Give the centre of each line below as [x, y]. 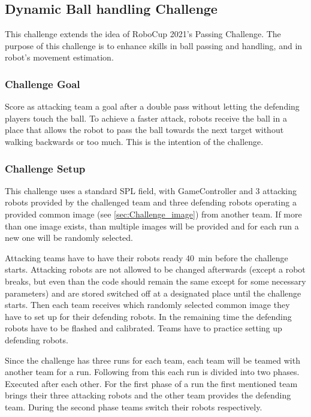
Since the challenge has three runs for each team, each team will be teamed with [153, 360]
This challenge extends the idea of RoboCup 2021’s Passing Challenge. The [143, 34]
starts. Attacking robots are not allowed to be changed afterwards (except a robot [155, 269]
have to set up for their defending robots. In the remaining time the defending [148, 316]
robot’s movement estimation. [59, 57]
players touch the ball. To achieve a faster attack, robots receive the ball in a [146, 118]
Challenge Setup [45, 168]
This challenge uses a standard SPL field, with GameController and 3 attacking [151, 190]
